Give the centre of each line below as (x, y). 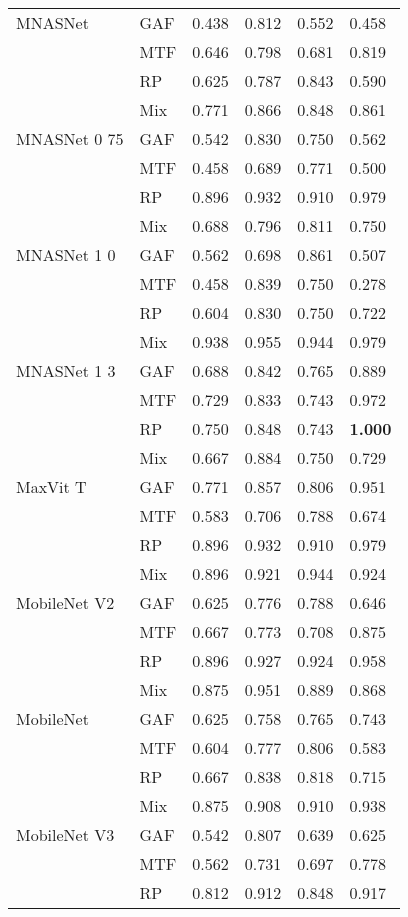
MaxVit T (51, 486)
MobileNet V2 (65, 602)
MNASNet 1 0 (66, 254)
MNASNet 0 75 (70, 138)
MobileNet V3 (65, 834)
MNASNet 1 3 (66, 370)
